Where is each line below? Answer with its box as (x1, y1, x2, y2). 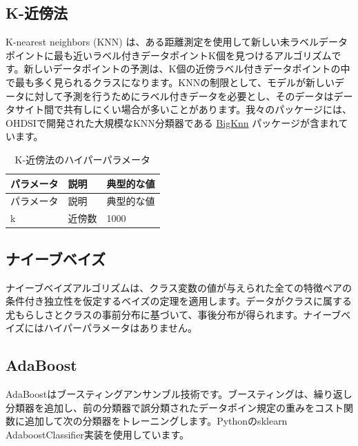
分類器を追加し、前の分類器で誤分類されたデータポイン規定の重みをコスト (6, 400, 344, 414)
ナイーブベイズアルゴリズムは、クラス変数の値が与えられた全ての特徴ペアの (6, 280, 352, 294)
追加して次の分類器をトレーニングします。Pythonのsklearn (24, 414, 288, 428)
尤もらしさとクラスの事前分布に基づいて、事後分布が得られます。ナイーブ (6, 307, 341, 321)
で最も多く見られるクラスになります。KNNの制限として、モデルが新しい (6, 74, 335, 89)
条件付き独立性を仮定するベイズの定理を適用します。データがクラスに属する (6, 294, 352, 308)
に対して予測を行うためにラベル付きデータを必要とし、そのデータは (24, 88, 334, 103)
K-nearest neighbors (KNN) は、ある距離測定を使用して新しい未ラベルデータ (6, 34, 348, 49)
